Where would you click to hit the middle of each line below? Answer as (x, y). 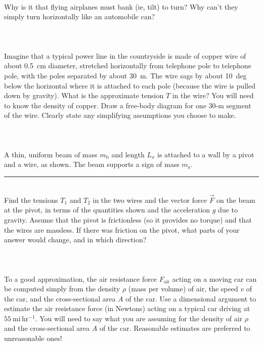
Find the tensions (31, 200)
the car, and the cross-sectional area (60, 298)
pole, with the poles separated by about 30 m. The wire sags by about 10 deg (125, 75)
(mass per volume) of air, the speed (183, 289)
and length (128, 154)
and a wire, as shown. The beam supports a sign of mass (92, 164)
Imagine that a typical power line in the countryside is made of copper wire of (125, 55)
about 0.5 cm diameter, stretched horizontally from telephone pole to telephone (128, 66)
